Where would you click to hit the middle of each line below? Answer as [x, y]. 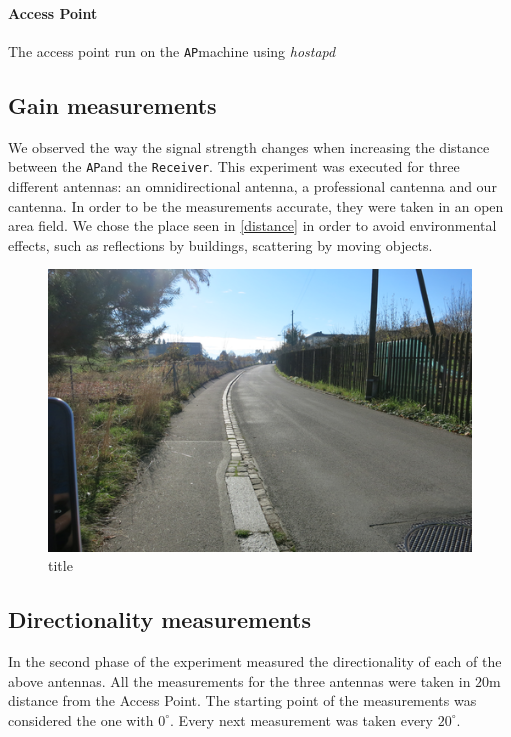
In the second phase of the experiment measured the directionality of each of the [255, 661]
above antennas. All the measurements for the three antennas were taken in [239, 680]
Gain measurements [112, 104]
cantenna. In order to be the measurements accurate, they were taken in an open [256, 205]
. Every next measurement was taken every [301, 719]
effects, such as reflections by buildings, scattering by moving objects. [220, 244]
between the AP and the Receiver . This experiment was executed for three [234, 166]
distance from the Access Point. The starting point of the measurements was [242, 700]
